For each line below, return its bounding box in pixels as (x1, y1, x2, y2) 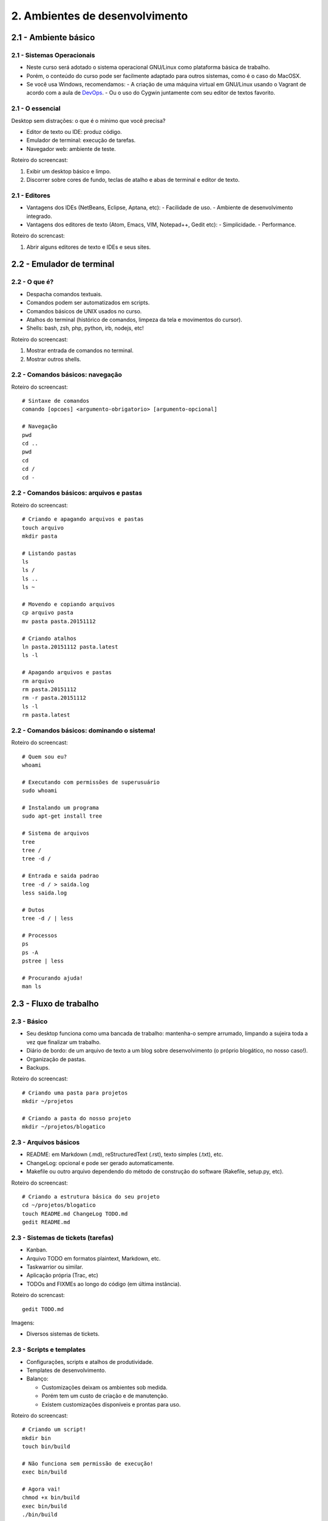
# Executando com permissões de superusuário (22, 779, 160, 785)
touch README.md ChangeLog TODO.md (22, 1210, 128, 1217)
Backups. (26, 1063, 50, 1071)
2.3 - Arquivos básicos (11, 1138, 80, 1147)
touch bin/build (22, 1443, 70, 1450)
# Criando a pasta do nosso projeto (22, 1115, 131, 1122)
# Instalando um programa (22, 804, 100, 811)
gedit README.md (22, 1219, 70, 1226)
